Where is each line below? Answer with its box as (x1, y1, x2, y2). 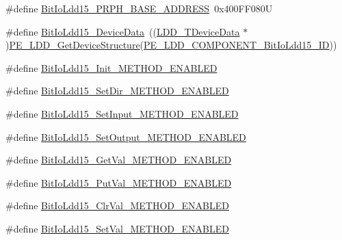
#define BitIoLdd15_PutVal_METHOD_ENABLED (5, 175, 232, 189)
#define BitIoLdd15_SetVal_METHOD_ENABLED (5, 221, 229, 235)
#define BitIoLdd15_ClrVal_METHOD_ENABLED (5, 198, 229, 213)
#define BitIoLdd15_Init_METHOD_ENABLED (5, 60, 218, 75)
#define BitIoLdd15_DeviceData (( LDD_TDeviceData (5, 24, 240, 38)
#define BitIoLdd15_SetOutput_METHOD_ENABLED (5, 129, 246, 144)
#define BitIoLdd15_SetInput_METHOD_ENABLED (5, 106, 239, 120)
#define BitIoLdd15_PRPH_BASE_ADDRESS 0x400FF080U (5, 1, 273, 15)
